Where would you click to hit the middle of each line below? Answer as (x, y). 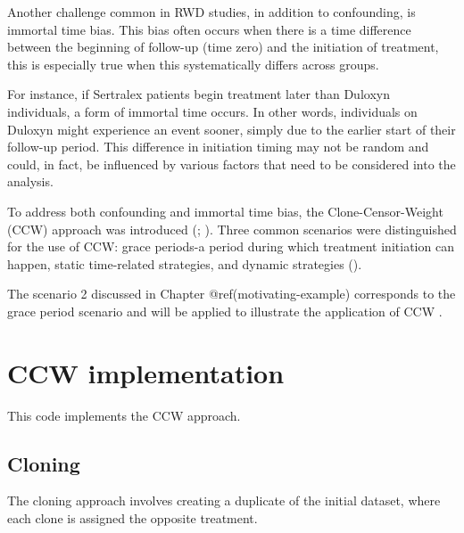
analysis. (30, 181)
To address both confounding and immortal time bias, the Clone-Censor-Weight (225, 211)
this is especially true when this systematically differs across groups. (193, 64)
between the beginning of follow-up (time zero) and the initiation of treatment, (223, 47)
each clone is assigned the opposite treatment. (133, 518)
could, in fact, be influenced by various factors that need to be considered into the (232, 164)
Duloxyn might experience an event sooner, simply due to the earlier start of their (232, 129)
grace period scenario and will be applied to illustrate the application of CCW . (225, 311)
